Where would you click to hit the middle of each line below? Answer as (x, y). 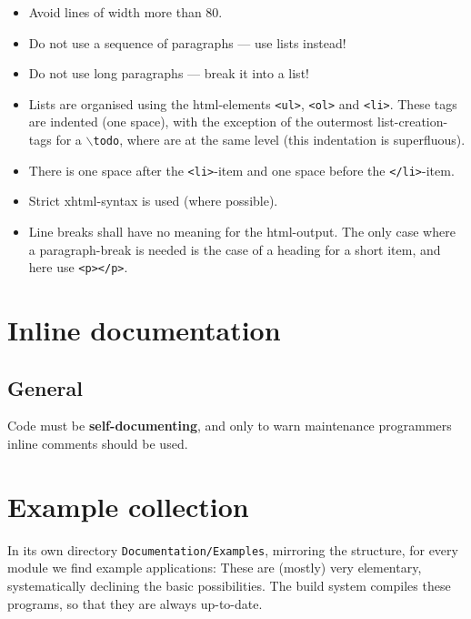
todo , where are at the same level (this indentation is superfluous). (279, 140)
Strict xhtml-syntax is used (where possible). (153, 201)
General (45, 387)
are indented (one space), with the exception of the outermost (201, 122)
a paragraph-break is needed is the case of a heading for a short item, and (235, 249)
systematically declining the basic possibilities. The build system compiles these (229, 585)
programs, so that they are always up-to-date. (135, 603)
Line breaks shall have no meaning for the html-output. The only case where (242, 231)
